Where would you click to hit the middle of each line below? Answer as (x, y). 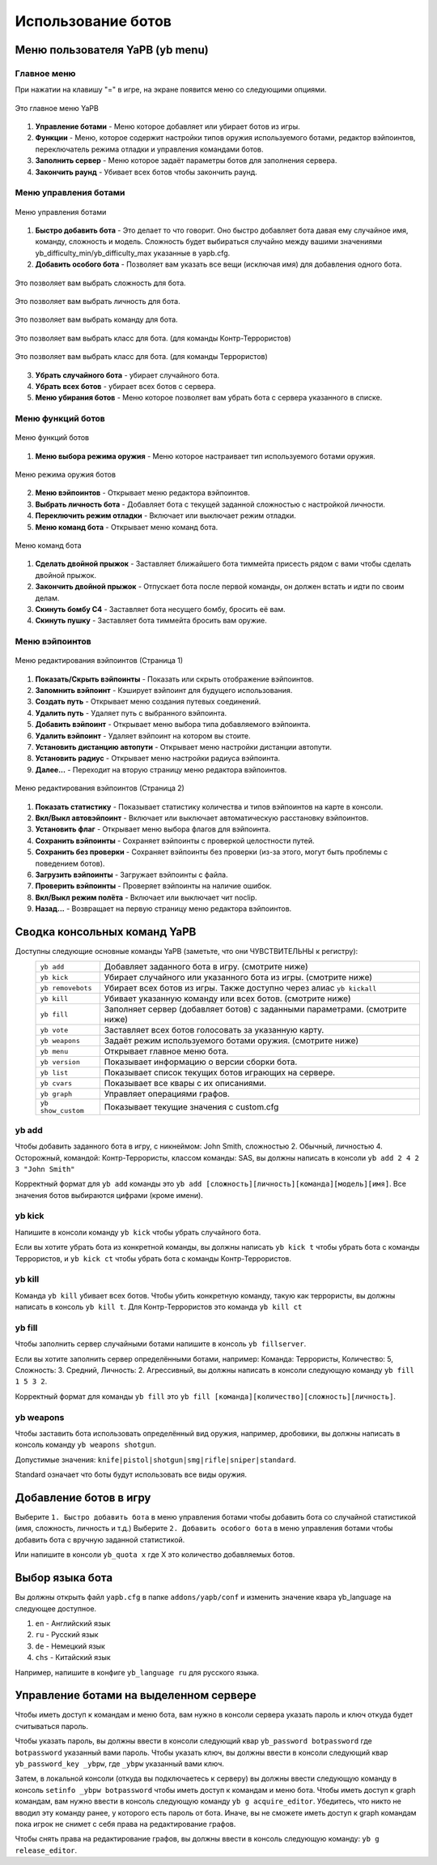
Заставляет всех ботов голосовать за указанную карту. (214, 1030)
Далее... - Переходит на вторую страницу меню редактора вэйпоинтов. (161, 769)
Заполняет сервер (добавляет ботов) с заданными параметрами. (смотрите (255, 1009)
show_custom (62, 1111)
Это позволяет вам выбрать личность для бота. (98, 301)
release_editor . (46, 1850)
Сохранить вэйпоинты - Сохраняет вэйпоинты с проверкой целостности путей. (175, 841)
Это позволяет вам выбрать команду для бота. (96, 319)
